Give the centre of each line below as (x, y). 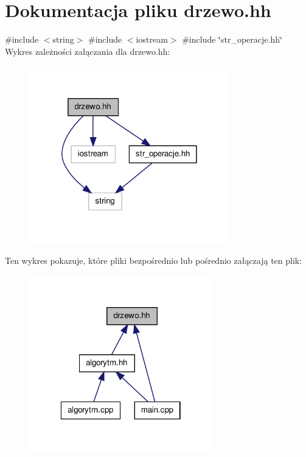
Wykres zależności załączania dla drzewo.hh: (88, 51)
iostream (152, 39)
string (63, 39)
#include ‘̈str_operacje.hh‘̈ (232, 39)
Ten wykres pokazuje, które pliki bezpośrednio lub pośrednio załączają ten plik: (154, 260)
